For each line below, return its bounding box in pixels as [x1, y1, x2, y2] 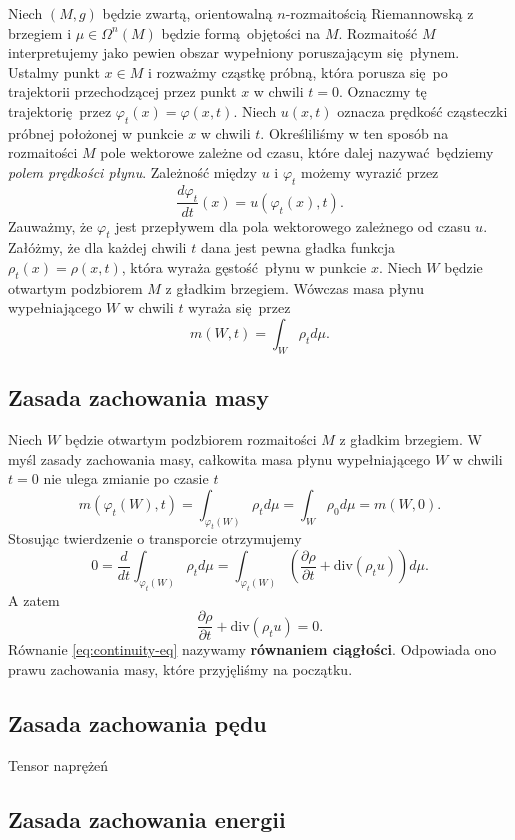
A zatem [8, 589, 60, 610]
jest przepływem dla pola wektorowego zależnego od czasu [115, 215, 471, 236]
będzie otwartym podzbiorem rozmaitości [64, 428, 317, 449]
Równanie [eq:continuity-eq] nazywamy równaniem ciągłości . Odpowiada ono [8, 639, 497, 660]
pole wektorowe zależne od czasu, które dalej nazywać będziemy [100, 142, 494, 163]
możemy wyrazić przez [301, 161, 439, 182]
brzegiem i [8, 22, 72, 43]
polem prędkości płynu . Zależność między [8, 161, 257, 182]
